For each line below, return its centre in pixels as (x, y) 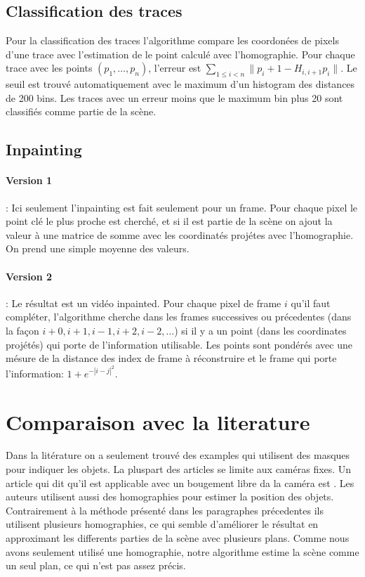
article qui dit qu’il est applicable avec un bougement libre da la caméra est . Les (180, 482)
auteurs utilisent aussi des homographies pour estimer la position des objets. (170, 497)
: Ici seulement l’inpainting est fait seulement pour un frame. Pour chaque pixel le (182, 207)
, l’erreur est (175, 68)
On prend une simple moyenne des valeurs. (98, 248)
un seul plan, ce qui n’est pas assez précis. (96, 565)
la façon (22, 330)
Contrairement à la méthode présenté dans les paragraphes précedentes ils (165, 510)
